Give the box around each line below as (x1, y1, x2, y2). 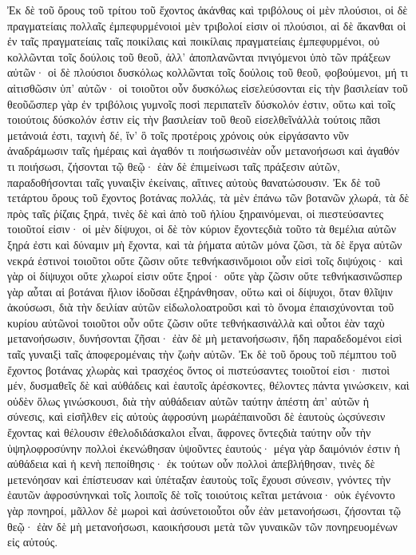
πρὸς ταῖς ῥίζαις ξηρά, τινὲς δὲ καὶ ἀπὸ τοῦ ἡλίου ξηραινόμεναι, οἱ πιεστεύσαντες (7, 204, 384, 221)
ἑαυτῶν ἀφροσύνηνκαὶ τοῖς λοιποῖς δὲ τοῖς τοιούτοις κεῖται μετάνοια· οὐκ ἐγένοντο (7, 486, 395, 503)
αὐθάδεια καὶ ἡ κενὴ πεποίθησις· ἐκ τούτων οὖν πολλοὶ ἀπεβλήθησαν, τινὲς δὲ (7, 455, 375, 472)
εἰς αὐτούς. (7, 533, 58, 550)
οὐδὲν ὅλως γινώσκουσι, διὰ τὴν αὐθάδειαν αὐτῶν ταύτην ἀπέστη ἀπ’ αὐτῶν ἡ (7, 392, 370, 409)
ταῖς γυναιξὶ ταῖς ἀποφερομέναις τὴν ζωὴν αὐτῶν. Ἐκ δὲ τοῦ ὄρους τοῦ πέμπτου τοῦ (7, 346, 397, 363)
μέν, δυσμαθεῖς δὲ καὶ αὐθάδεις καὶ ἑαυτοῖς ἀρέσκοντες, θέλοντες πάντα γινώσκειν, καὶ (7, 377, 410, 394)
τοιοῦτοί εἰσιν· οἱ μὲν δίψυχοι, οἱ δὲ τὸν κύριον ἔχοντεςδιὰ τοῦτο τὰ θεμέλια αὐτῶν (7, 220, 397, 237)
